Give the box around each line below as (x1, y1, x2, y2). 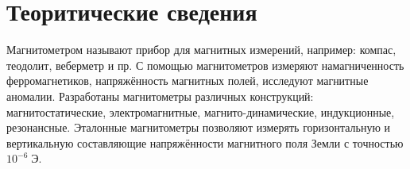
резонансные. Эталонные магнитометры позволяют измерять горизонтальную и (6, 119, 391, 136)
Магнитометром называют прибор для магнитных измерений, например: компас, (6, 41, 396, 58)
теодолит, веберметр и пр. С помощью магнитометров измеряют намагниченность (6, 56, 404, 73)
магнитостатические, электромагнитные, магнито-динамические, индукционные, (6, 103, 395, 120)
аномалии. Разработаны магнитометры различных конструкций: (6, 87, 314, 104)
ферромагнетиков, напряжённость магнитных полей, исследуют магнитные (6, 72, 369, 89)
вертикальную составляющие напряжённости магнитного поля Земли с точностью (6, 134, 404, 151)
